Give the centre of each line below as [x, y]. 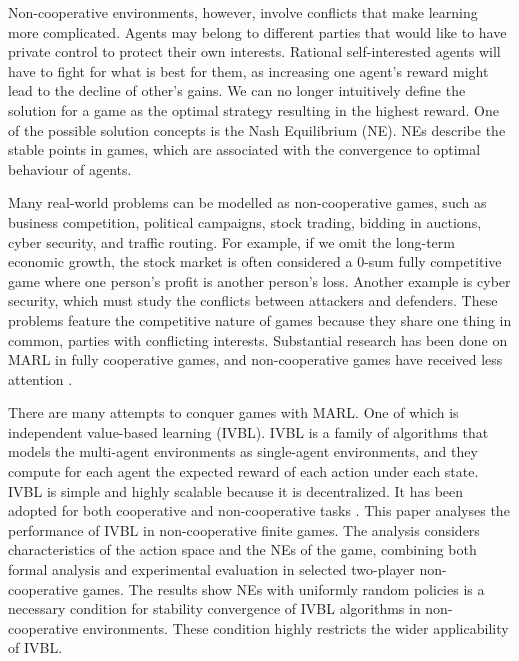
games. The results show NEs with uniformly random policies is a [283, 588]
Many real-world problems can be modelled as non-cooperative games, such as [247, 202]
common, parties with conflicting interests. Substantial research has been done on [258, 339]
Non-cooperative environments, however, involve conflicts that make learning [243, 12]
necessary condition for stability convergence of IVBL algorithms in [214, 608]
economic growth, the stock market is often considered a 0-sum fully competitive [255, 261]
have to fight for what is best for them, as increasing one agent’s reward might [248, 70]
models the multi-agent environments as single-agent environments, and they [243, 451]
